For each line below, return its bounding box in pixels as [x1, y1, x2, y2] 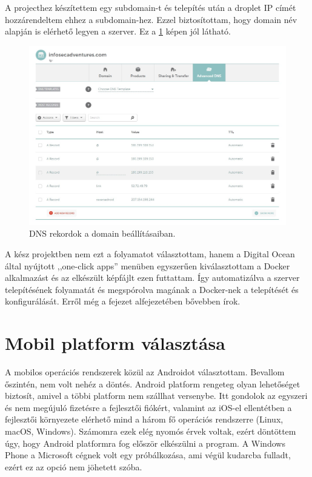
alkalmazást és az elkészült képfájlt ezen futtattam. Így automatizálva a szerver [5, 271, 300, 284]
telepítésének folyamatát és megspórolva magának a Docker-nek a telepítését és [5, 283, 299, 295]
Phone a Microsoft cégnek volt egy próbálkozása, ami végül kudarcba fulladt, [5, 449, 291, 461]
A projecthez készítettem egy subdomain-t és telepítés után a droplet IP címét [5, 1, 296, 13]
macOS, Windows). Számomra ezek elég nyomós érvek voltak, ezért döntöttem [5, 425, 296, 438]
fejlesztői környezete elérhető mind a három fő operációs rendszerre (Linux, [5, 413, 284, 426]
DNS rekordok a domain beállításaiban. [29, 227, 176, 240]
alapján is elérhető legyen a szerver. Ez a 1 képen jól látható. [5, 25, 231, 38]
